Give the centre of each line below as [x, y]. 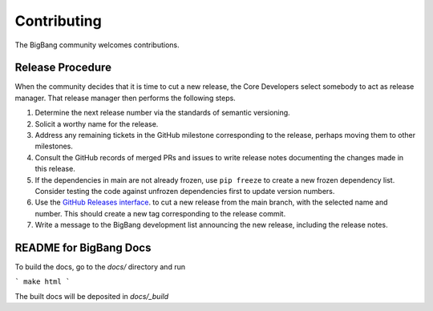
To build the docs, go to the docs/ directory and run [100, 267]
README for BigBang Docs [83, 247]
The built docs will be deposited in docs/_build [92, 296]
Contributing [58, 21]
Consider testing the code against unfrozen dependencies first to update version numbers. [185, 191]
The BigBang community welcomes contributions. [97, 45]
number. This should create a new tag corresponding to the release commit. [160, 213]
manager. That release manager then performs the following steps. [125, 98]
